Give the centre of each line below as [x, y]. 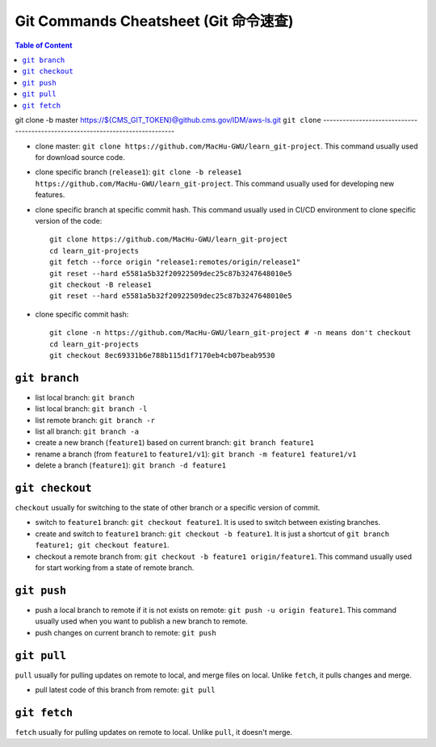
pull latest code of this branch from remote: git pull [125, 690]
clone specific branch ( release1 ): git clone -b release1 [138, 172]
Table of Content [44, 45]
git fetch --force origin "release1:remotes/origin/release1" [175, 262]
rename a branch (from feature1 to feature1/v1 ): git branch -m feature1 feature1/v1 [196, 454]
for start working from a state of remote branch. [115, 568]
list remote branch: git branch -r [95, 420]
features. [50, 195]
